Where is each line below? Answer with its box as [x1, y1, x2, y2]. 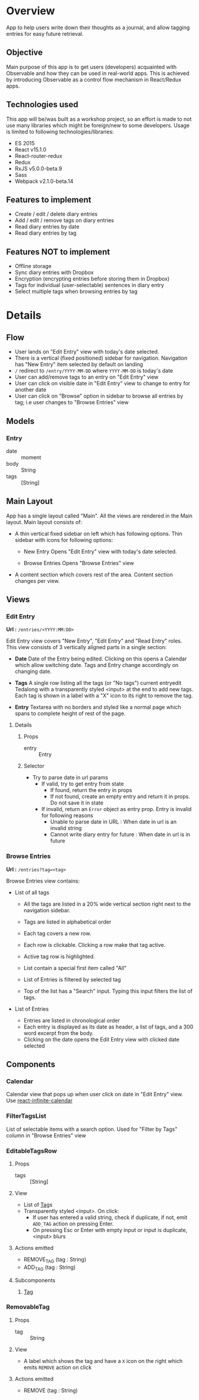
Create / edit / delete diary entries [14, 210, 98, 218]
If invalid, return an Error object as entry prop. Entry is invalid [41, 806, 192, 813]
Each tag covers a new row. [23, 930, 91, 937]
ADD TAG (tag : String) [23, 1264, 76, 1272]
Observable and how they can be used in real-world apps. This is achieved [6, 70, 189, 77]
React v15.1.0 [14, 146, 46, 153]
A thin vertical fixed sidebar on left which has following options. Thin [14, 530, 183, 537]
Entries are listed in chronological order [23, 1017, 120, 1024]
